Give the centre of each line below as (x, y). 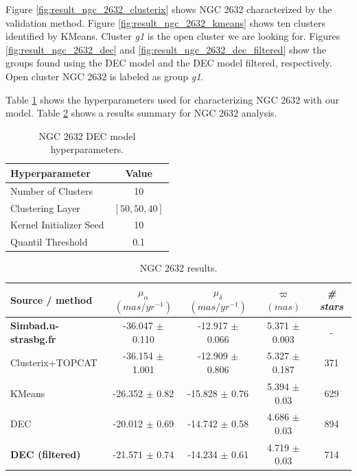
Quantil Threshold (49, 242)
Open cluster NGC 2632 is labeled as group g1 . (105, 76)
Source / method (51, 299)
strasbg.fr (33, 338)
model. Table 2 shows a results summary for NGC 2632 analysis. (141, 113)
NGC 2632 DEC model (87, 135)
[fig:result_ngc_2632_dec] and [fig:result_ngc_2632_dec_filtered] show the (166, 49)
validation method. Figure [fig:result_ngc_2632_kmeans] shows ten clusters (165, 22)
